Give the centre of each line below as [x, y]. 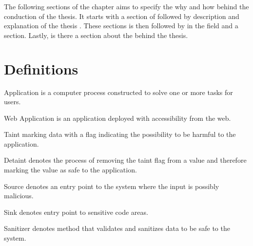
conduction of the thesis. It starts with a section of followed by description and [122, 16]
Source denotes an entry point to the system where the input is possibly [112, 186]
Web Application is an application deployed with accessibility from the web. [117, 118]
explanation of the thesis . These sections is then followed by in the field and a [121, 26]
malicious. [19, 196]
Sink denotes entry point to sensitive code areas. [76, 212]
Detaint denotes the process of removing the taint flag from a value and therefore [125, 160]
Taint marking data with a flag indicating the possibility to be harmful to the [120, 134]
